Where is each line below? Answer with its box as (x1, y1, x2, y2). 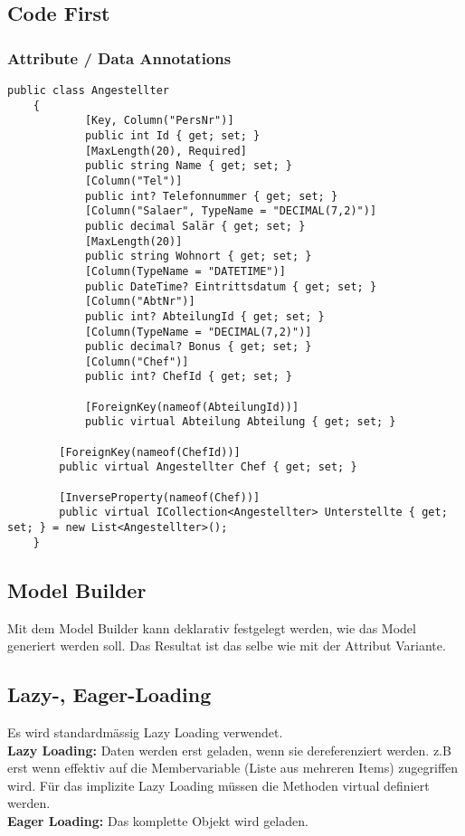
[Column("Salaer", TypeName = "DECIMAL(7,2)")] (84, 204, 377, 218)
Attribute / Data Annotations (7, 46, 232, 69)
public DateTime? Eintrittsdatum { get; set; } (84, 280, 377, 293)
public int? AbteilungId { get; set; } (84, 309, 325, 323)
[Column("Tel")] (84, 174, 183, 187)
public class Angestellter (7, 84, 169, 97)
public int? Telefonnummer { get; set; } (84, 189, 338, 203)
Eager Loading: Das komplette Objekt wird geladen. (7, 811, 308, 830)
